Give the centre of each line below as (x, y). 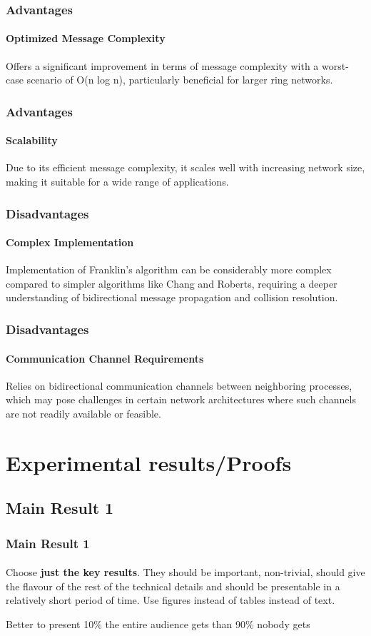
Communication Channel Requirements (105, 358)
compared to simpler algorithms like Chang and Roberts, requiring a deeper (172, 283)
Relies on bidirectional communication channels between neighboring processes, (179, 385)
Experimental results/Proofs (149, 462)
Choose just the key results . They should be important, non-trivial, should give (185, 572)
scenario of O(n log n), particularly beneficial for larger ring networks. (180, 80)
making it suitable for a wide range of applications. (117, 182)
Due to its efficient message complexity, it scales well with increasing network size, (185, 167)
